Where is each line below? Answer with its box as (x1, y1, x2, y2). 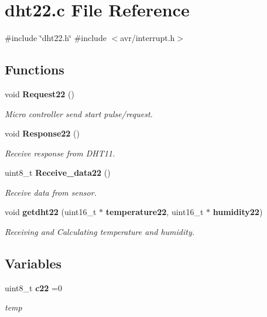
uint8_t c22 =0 (5, 281, 62, 294)
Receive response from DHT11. (5, 146, 115, 159)
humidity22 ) (213, 206, 263, 218)
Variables (5, 254, 62, 272)
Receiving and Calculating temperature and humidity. (5, 226, 195, 238)
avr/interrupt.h (120, 32, 175, 44)
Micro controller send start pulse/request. (5, 107, 153, 120)
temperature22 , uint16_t (105, 206, 204, 218)
